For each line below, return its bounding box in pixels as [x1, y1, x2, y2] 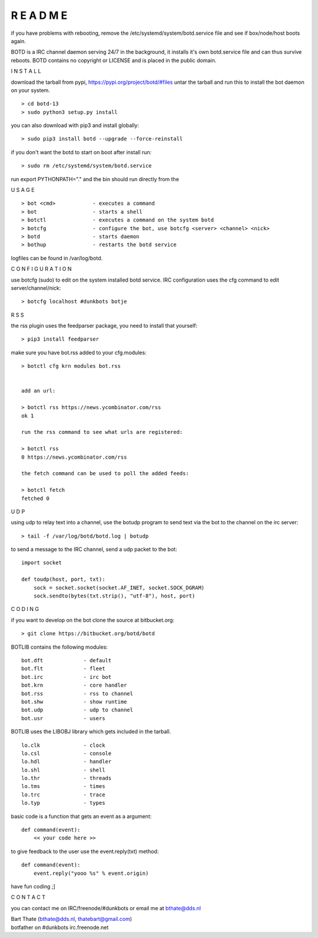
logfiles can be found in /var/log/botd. [11, 254, 103, 262]
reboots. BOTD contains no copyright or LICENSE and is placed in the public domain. [11, 57, 217, 64]
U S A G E [11, 187, 35, 194]
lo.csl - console [21, 750, 112, 757]
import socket [21, 560, 62, 566]
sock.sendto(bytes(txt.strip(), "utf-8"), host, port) [33, 593, 196, 599]
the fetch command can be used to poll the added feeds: [21, 470, 190, 477]
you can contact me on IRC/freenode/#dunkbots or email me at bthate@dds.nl [11, 904, 201, 911]
